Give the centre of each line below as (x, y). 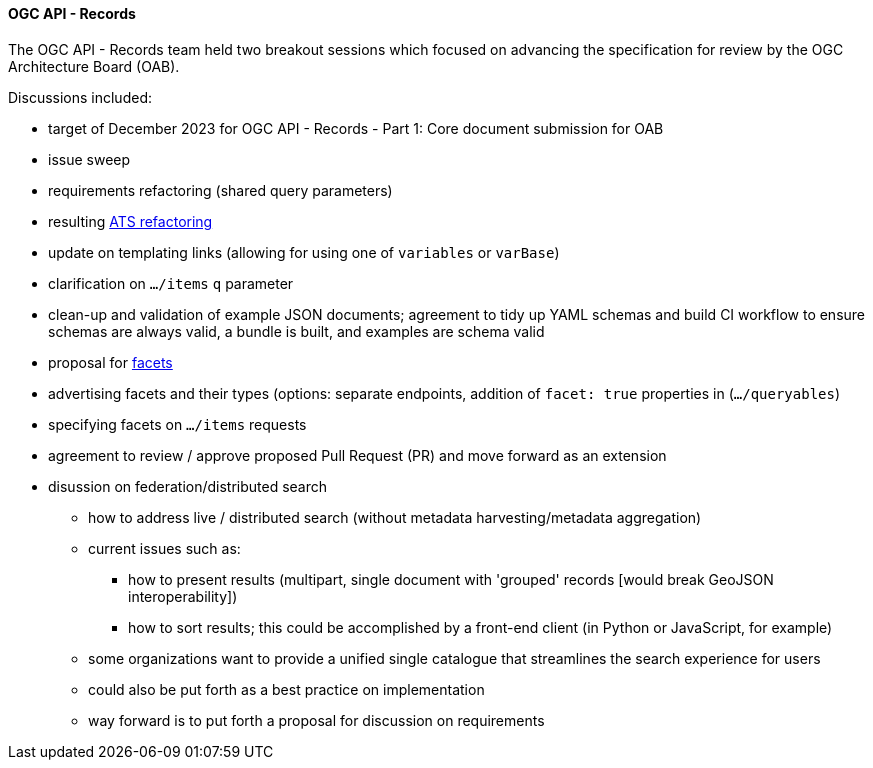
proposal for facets (110, 362)
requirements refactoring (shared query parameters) (220, 190)
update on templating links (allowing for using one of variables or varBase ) (304, 252)
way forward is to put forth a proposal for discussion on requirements (316, 720)
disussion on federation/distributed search (188, 486)
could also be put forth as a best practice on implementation (286, 689)
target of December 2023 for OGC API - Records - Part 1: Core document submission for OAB (356, 128)
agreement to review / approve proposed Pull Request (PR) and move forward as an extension (357, 455)
